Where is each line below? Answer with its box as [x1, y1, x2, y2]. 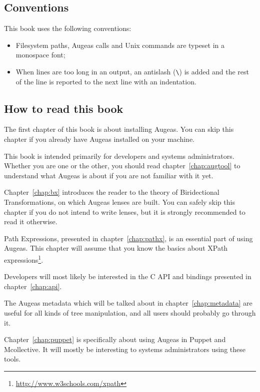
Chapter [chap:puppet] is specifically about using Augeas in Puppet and [4, 334, 226, 345]
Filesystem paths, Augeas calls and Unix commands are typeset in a [15, 39, 225, 50]
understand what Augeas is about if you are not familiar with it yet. [4, 170, 213, 180]
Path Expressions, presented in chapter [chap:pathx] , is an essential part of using [4, 233, 253, 243]
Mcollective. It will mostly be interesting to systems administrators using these [4, 344, 245, 354]
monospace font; [15, 49, 65, 60]
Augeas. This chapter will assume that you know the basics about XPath [4, 243, 228, 253]
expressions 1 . [4, 253, 43, 265]
